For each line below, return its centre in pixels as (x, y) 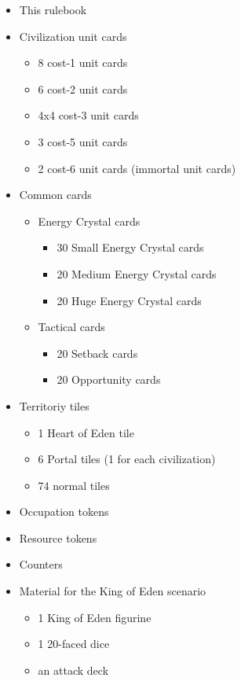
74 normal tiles (74, 485)
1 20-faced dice (74, 644)
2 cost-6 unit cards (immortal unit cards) (137, 168)
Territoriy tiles (54, 405)
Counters (41, 564)
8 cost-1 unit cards (83, 63)
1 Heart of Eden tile (86, 432)
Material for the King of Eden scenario (113, 591)
